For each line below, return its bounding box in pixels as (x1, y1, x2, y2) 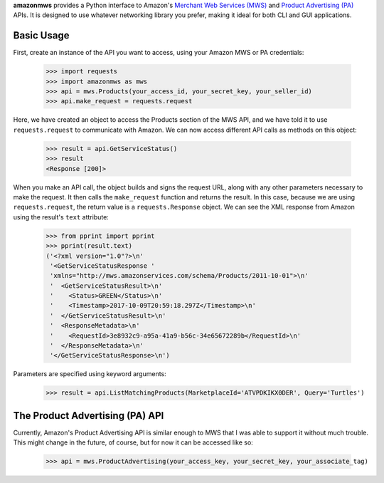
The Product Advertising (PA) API (13, 410, 164, 422)
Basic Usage (13, 29, 70, 42)
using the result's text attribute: (13, 212, 110, 221)
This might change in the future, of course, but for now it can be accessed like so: (13, 438, 254, 447)
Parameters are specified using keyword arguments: (13, 370, 166, 378)
